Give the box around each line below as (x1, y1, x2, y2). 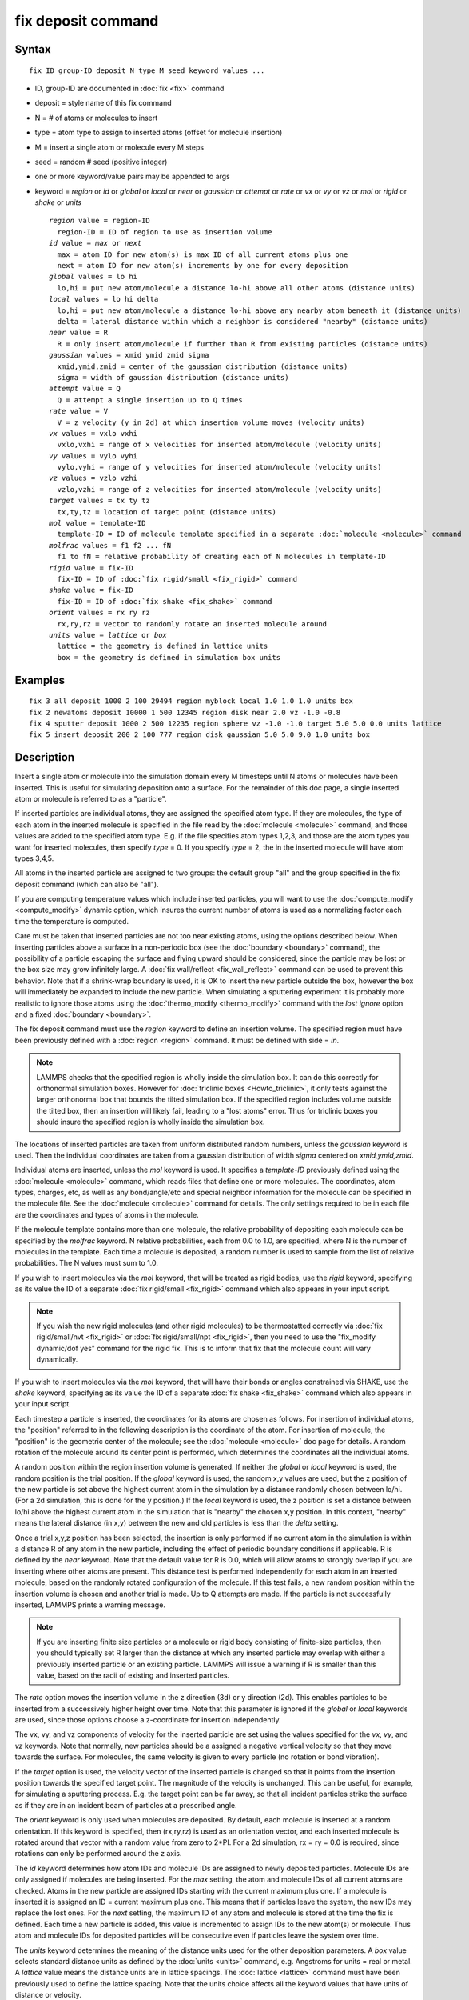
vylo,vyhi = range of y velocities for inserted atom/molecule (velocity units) (57, 462, 382, 472)
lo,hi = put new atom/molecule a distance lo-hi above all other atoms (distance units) (57, 283, 415, 292)
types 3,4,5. (14, 853, 54, 863)
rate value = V (49, 406, 109, 416)
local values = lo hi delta (49, 294, 159, 304)
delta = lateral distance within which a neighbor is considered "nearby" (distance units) (57, 317, 428, 326)
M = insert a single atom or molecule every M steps (34, 142, 204, 152)
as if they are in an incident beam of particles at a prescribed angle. (14, 1800, 237, 1810)
